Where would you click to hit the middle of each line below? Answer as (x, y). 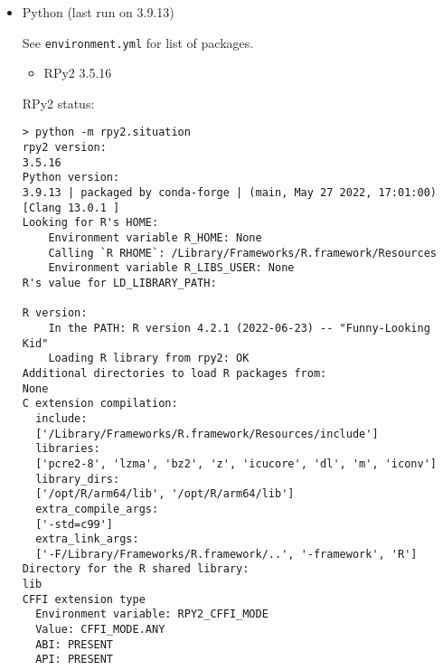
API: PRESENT (75, 660)
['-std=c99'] (75, 524)
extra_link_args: (87, 539)
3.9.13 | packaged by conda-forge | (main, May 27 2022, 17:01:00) (229, 193)
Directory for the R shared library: (136, 569)
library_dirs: (78, 479)
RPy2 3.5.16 (78, 73)
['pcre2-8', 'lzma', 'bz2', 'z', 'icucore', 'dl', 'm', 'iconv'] (236, 463)
